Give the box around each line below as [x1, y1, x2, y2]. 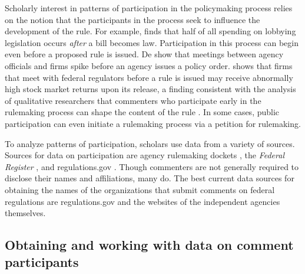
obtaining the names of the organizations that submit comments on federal [5, 183, 275, 195]
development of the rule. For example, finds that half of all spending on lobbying [5, 25, 296, 37]
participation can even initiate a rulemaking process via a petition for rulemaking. [5, 117, 301, 129]
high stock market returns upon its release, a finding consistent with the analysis [5, 83, 296, 95]
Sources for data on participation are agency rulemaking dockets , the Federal [5, 149, 284, 161]
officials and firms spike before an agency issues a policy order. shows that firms [5, 59, 293, 71]
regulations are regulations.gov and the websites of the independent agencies [5, 195, 280, 207]
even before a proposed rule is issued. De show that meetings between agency [5, 48, 284, 60]
